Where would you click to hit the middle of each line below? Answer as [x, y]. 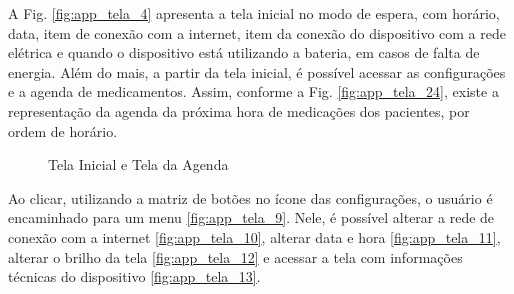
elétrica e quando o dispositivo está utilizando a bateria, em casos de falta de [244, 52]
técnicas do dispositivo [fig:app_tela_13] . [134, 276]
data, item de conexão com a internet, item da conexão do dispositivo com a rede [257, 32]
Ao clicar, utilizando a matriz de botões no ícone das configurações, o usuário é [250, 197]
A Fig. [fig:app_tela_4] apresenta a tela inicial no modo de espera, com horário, [254, 13]
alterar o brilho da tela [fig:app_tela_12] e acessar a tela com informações [235, 256]
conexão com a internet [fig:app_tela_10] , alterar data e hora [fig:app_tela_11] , [254, 236]
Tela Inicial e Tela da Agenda [138, 164]
